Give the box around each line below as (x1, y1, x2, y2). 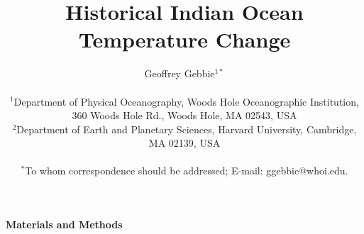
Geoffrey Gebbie (144, 66, 215, 81)
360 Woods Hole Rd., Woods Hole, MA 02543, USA (72, 108, 297, 123)
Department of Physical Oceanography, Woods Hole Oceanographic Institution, (13, 94, 359, 108)
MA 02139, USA (148, 135, 221, 150)
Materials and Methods (6, 217, 123, 232)
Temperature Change (78, 25, 291, 54)
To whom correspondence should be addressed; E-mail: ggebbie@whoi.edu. (25, 163, 348, 178)
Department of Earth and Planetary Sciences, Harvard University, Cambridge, (16, 121, 357, 136)
